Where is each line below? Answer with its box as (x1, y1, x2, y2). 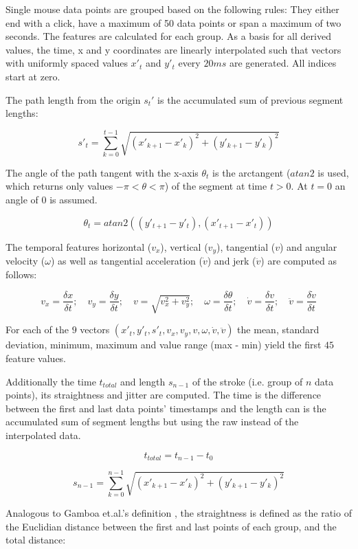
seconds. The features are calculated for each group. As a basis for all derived (5, 29, 331, 43)
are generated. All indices (229, 56, 337, 70)
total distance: (5, 533, 66, 547)
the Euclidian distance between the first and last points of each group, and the (5, 519, 337, 533)
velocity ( (5, 254, 45, 268)
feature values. (5, 350, 67, 365)
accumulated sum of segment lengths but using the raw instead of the (5, 414, 299, 429)
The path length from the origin (5, 92, 141, 107)
